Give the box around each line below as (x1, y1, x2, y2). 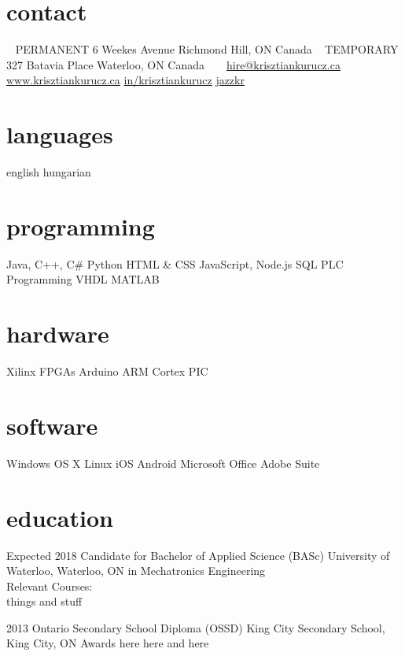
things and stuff (6, 593, 83, 610)
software (6, 409, 98, 441)
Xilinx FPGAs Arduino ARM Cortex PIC (6, 363, 208, 380)
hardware (6, 317, 109, 350)
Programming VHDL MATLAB (6, 271, 160, 287)
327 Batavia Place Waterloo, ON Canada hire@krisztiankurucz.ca (6, 56, 341, 72)
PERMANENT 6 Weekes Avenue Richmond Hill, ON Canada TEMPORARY (15, 41, 399, 57)
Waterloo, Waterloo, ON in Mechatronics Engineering (6, 562, 266, 579)
